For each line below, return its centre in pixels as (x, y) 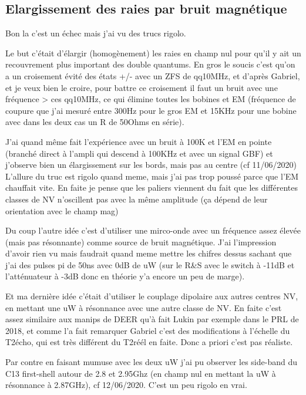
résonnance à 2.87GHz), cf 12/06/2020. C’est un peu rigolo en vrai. (126, 385)
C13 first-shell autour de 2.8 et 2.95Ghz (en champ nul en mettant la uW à (141, 373)
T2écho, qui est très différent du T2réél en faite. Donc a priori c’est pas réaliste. (149, 342)
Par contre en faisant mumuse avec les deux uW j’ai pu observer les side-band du (151, 362)
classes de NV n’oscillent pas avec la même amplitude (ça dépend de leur (137, 199)
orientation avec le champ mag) (62, 210)
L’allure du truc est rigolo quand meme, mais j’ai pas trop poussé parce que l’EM (152, 176)
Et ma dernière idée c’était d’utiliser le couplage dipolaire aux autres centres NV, (152, 296)
